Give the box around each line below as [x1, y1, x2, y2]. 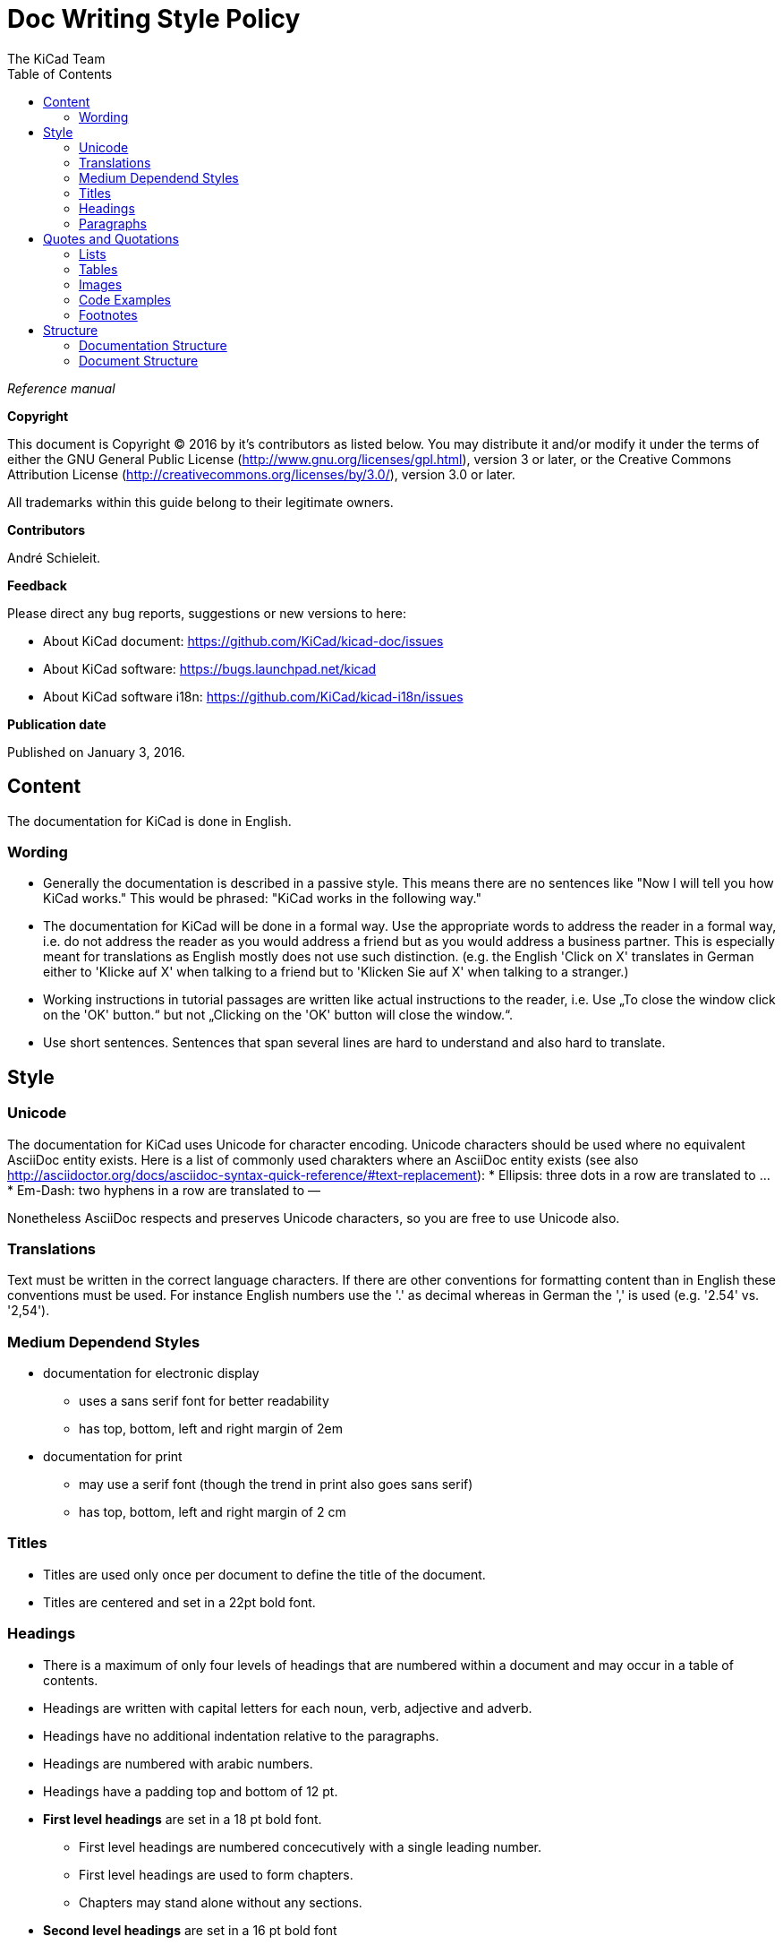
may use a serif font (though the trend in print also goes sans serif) [79, 1476, 473, 1493]
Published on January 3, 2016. [7, 744, 185, 760]
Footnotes [79, 306, 138, 323]
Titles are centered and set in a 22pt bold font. [43, 1594, 316, 1610]
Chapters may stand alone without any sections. [79, 1894, 362, 1910]
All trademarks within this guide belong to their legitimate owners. [7, 494, 394, 510]
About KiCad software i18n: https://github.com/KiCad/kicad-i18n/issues [43, 688, 464, 704]
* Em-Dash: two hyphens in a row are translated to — [7, 1182, 321, 1198]
